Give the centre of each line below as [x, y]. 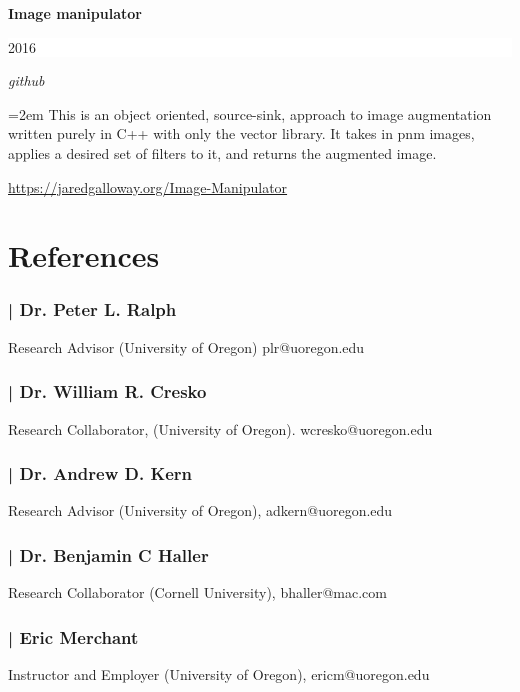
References [84, 255]
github [26, 80]
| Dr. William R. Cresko [107, 391]
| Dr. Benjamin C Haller [108, 554]
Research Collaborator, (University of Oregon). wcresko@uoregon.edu [220, 428]
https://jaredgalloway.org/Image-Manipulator [148, 186]
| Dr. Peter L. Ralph [92, 309]
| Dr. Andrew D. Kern [100, 473]
